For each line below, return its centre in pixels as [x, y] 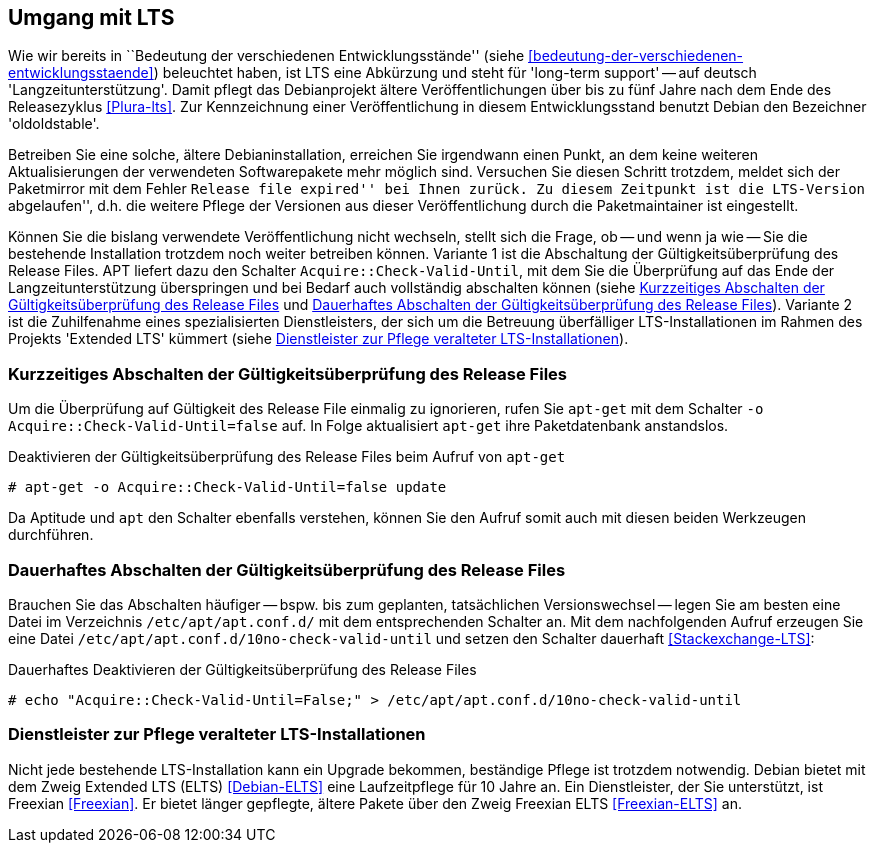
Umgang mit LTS [91, 17]
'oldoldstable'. [54, 124]
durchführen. [51, 535]
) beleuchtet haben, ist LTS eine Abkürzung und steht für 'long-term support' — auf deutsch [455, 73]
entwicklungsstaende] [81, 73]
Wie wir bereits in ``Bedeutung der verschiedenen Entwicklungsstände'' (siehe [266, 56]
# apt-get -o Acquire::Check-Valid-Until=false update [227, 487]
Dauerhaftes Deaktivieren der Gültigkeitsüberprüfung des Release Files [242, 669]
